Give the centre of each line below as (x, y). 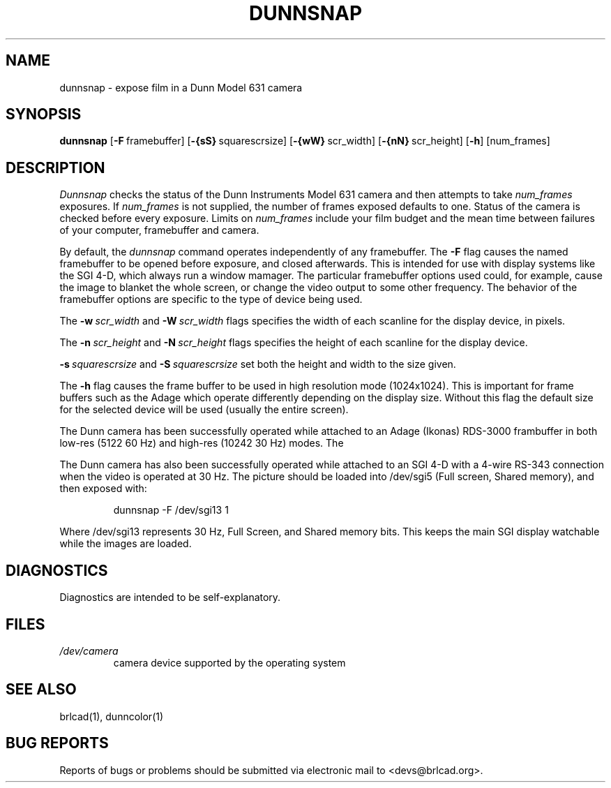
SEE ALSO (41, 690)
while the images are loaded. (126, 544)
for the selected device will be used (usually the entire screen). (204, 410)
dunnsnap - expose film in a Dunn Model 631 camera (181, 87)
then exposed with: (103, 489)
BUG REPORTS (57, 743)
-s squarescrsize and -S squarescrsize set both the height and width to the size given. (258, 364)
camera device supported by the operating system (229, 662)
